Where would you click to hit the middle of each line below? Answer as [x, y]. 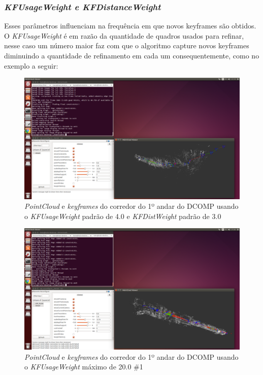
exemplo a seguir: [31, 65]
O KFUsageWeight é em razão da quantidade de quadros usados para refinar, [124, 35]
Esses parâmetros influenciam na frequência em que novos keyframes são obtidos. [130, 26]
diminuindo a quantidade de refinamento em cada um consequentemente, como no [132, 55]
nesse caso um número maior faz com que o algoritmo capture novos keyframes [127, 45]
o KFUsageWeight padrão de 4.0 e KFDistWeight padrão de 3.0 [123, 216]
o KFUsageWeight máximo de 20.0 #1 [84, 367]
